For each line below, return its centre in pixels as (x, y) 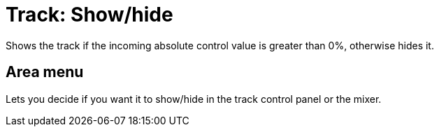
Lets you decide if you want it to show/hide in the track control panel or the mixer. (194, 99)
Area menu (45, 72)
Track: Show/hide (89, 15)
